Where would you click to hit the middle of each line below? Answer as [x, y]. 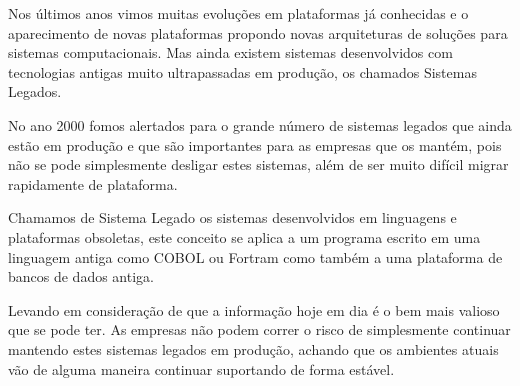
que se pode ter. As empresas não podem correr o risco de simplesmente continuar [259, 329]
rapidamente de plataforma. [93, 183]
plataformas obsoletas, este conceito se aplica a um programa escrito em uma [244, 236]
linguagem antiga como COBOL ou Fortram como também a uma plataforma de [255, 256]
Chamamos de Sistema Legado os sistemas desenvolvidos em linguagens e [232, 217]
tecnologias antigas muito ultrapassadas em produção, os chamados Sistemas [242, 71]
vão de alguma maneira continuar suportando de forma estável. [201, 368]
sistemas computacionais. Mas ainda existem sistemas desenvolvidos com [230, 52]
